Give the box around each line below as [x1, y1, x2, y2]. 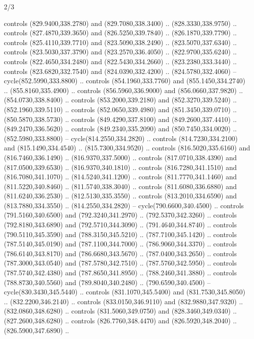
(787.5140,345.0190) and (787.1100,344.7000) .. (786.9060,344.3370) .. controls [4, 239, 237, 249]
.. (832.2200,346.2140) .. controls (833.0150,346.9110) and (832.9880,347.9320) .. [4, 296, 243, 306]
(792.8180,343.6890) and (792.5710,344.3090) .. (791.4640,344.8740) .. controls [4, 219, 237, 230]
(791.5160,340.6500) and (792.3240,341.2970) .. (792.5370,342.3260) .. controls [4, 210, 237, 220]
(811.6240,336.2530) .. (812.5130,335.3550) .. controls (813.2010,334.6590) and [4, 191, 237, 201]
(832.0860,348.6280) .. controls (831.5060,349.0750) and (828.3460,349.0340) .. [4, 306, 237, 316]
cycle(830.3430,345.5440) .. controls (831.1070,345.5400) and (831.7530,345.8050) [4, 287, 246, 297]
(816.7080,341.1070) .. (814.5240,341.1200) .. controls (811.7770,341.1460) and [4, 171, 237, 182]
